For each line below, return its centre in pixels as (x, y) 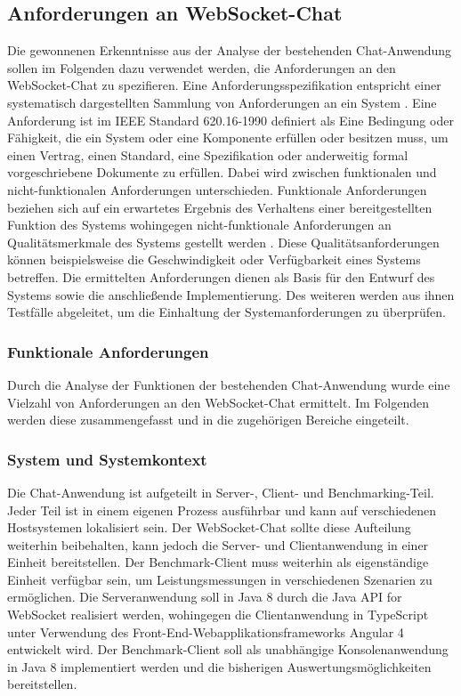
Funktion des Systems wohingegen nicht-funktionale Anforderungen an (199, 225)
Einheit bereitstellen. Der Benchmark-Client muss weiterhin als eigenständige (218, 562)
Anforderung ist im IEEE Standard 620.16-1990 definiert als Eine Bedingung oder (230, 120)
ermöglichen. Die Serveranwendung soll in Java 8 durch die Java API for (205, 597)
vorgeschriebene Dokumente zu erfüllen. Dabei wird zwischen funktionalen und (222, 172)
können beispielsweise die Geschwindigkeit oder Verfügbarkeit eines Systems (214, 259)
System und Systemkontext (107, 459)
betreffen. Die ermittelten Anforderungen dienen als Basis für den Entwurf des (221, 276)
